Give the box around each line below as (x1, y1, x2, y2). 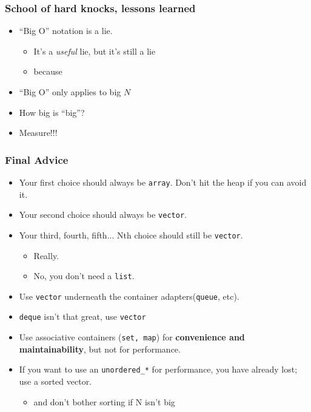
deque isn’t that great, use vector (19, 310, 146, 323)
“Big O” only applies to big (19, 86, 121, 98)
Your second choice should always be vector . (19, 208, 187, 221)
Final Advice (5, 152, 69, 167)
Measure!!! (19, 126, 58, 139)
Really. (33, 249, 59, 262)
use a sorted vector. (19, 375, 92, 388)
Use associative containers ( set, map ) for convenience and (19, 331, 245, 343)
